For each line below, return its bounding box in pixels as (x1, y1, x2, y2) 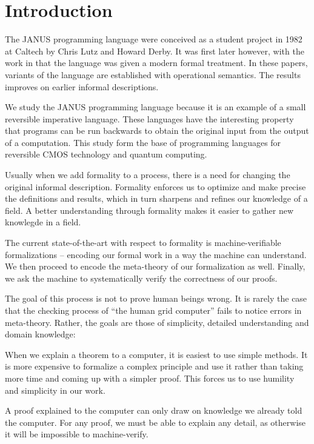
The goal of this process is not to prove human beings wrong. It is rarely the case (5, 292, 307, 305)
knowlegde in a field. (5, 216, 81, 228)
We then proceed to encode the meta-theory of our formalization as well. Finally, (5, 260, 306, 273)
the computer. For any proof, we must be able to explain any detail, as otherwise (5, 416, 306, 428)
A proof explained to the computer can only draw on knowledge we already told (5, 404, 302, 417)
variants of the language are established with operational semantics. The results (5, 68, 301, 81)
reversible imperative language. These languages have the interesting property (5, 112, 294, 125)
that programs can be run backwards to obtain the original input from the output (5, 124, 309, 137)
